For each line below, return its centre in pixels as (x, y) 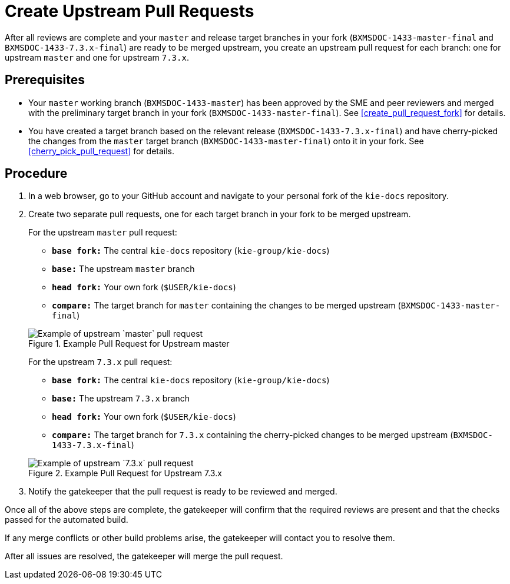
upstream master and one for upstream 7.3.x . (97, 57)
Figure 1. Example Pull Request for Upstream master (129, 344)
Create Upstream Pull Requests (130, 11)
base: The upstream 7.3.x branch (121, 399)
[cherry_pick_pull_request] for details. (102, 151)
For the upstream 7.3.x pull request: (100, 362)
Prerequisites (45, 80)
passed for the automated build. (67, 520)
